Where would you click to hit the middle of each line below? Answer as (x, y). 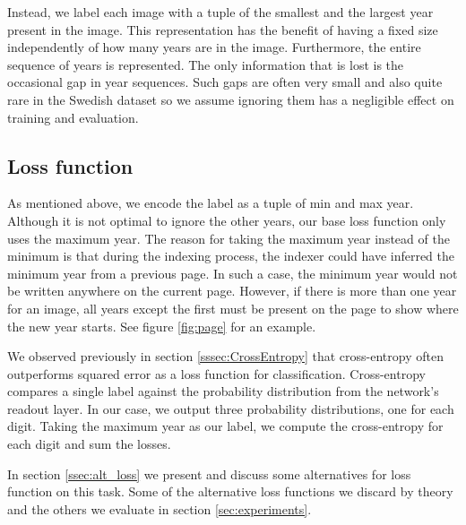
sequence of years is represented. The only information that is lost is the (206, 64)
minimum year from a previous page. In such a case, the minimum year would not (233, 273)
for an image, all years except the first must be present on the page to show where (233, 308)
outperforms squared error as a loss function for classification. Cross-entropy (216, 373)
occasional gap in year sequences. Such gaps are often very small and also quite (225, 82)
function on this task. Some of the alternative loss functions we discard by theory (230, 491)
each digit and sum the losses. (89, 444)
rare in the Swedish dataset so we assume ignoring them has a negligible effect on (231, 99)
